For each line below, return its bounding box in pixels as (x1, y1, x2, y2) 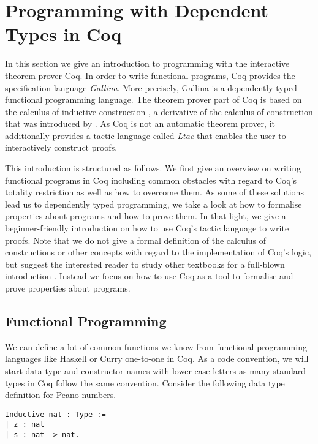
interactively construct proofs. (5, 141, 118, 154)
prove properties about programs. (5, 282, 131, 294)
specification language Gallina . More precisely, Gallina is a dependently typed (5, 81, 297, 94)
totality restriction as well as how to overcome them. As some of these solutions (5, 186, 304, 198)
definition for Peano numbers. (5, 388, 116, 401)
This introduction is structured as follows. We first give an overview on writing (5, 162, 301, 175)
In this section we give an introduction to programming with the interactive (5, 57, 290, 70)
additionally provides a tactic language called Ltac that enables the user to (5, 129, 286, 141)
